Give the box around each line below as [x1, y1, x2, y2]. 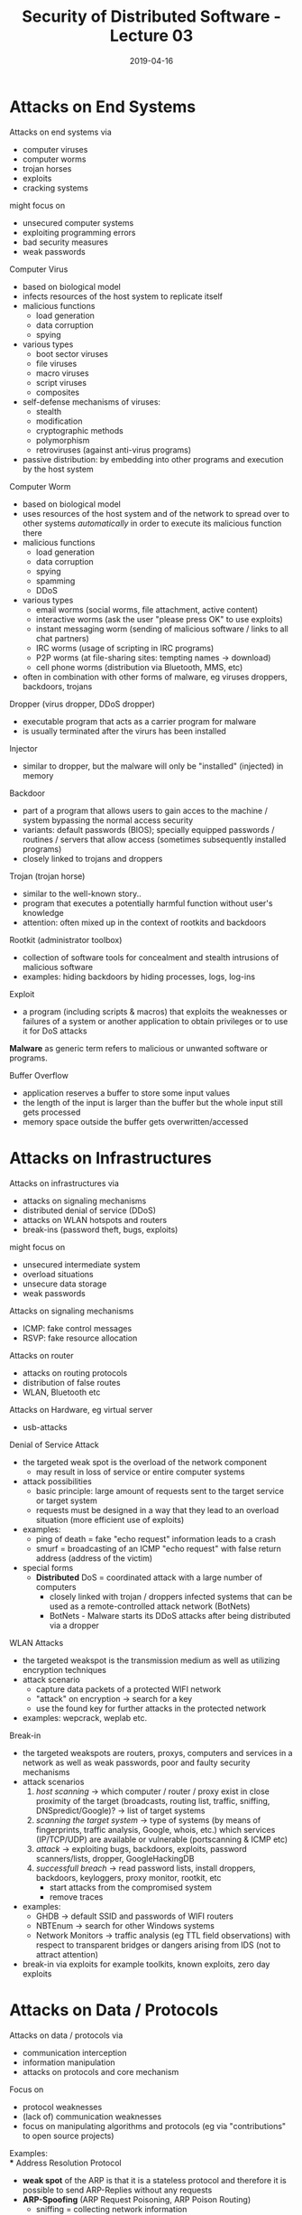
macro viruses [35, 368, 89, 379]
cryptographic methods [35, 425, 124, 435]
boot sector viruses [35, 348, 108, 359]
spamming [35, 575, 76, 586]
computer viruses [22, 144, 88, 154]
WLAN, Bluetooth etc [22, 1387, 101, 1397]
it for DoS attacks [22, 1025, 87, 1036]
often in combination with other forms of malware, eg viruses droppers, [22, 671, 288, 682]
